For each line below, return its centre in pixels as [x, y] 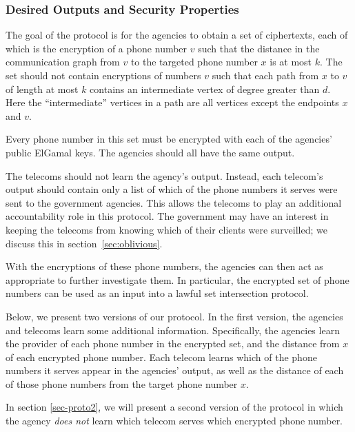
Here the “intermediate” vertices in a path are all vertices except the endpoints [172, 102]
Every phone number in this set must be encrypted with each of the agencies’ [169, 139]
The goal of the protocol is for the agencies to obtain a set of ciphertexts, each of [177, 35]
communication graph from [63, 62]
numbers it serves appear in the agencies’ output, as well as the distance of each [175, 370]
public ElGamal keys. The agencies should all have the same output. [150, 152]
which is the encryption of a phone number [97, 48]
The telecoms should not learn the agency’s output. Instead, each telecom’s [164, 175]
